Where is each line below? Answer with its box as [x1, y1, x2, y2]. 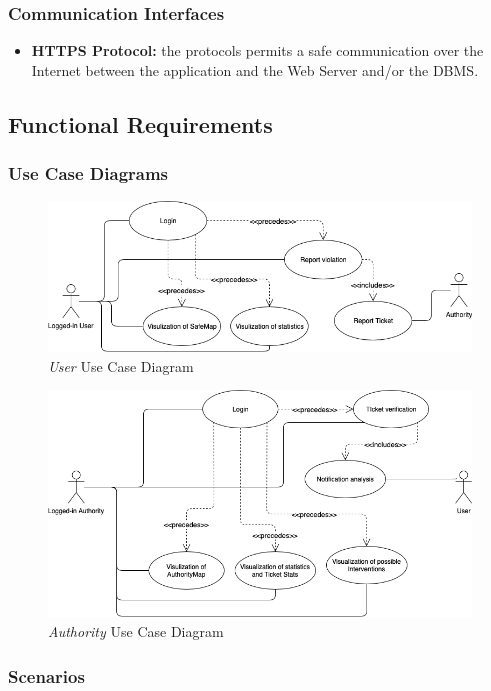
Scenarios [8, 663, 85, 688]
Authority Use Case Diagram [48, 621, 224, 641]
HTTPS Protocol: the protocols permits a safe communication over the [31, 40, 484, 61]
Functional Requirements [8, 108, 273, 139]
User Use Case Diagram [48, 355, 194, 376]
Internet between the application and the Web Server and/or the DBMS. [31, 59, 479, 80]
